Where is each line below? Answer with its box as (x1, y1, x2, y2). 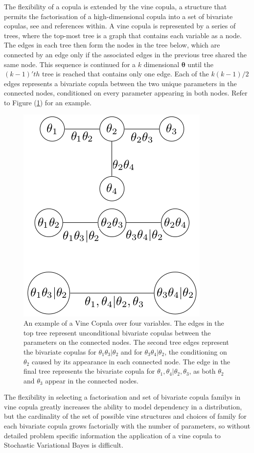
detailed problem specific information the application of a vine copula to (4, 430, 221, 440)
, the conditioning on (164, 346, 227, 357)
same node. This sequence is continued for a (4, 59, 136, 69)
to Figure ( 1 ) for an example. (4, 97, 92, 107)
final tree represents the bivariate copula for (23, 366, 155, 376)
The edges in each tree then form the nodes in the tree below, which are (4, 40, 220, 50)
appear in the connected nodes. (45, 375, 139, 385)
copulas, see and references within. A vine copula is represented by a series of (4, 21, 236, 31)
